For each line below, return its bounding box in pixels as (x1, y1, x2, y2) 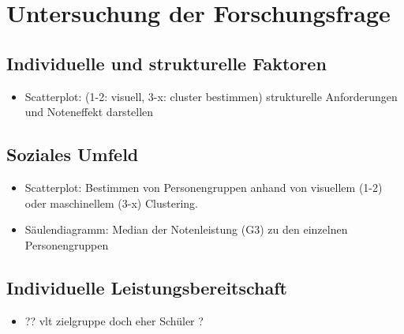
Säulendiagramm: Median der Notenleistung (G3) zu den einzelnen (24, 221, 348, 238)
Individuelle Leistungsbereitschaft (6, 275, 287, 299)
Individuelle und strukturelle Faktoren (6, 51, 327, 75)
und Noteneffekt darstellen (24, 103, 154, 120)
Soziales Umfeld (6, 142, 139, 167)
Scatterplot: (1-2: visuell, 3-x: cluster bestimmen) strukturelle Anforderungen (24, 88, 398, 104)
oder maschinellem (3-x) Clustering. (24, 194, 198, 211)
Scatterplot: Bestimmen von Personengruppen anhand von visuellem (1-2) (24, 178, 383, 195)
